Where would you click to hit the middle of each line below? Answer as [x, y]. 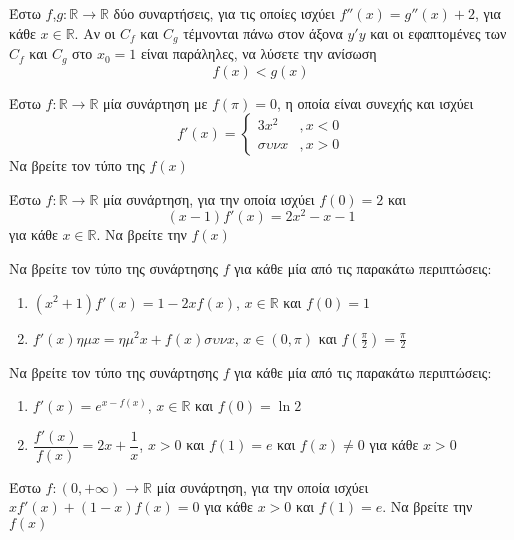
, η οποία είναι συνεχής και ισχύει [375, 102]
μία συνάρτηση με [155, 102]
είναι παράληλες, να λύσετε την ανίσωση [258, 53]
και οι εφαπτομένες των [438, 32]
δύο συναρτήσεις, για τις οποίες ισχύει [224, 13]
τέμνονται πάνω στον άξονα [263, 32]
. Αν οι [95, 32]
